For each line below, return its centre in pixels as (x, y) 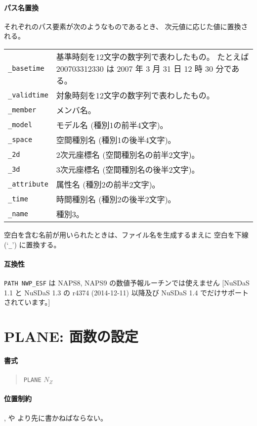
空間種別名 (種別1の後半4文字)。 (116, 140)
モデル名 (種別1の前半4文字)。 (112, 125)
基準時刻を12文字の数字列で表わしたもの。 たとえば (152, 56)
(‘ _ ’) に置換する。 (32, 244)
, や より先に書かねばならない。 (56, 417)
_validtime (28, 95)
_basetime (26, 68)
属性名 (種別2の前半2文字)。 (108, 184)
